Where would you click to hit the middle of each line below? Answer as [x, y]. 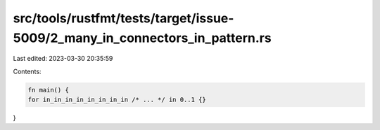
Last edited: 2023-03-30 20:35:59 [63, 59]
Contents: [27, 71]
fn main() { [49, 90]
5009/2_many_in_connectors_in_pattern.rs [142, 38]
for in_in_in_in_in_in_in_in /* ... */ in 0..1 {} [117, 100]
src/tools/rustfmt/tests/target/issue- [123, 18]
